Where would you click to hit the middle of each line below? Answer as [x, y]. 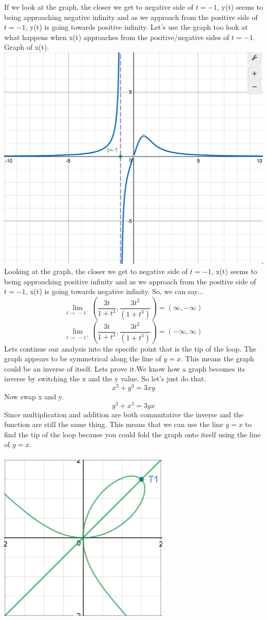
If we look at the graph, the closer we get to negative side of [99, 7]
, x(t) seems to [234, 271]
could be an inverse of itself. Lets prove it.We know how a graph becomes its [125, 368]
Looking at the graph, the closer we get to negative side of [96, 271]
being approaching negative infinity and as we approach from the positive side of [131, 17]
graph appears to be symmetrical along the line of [83, 359]
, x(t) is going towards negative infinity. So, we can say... [115, 291]
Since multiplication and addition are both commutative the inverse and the [124, 414]
